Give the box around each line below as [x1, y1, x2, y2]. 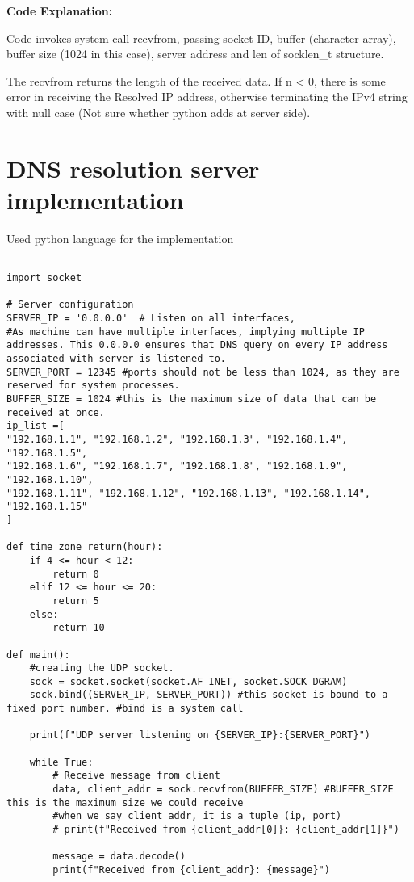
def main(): [6, 649, 70, 661]
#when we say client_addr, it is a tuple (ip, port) [52, 810, 342, 822]
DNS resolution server [6, 151, 260, 184]
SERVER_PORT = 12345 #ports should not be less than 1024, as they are [6, 366, 399, 378]
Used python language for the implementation [6, 229, 234, 246]
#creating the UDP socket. [29, 662, 174, 674]
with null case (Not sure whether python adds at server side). [6, 103, 311, 120]
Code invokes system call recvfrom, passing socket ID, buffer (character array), [6, 29, 396, 46]
